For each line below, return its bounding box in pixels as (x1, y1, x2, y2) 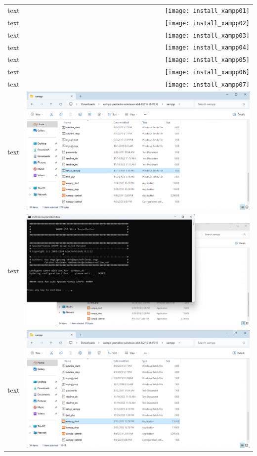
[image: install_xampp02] (165, 19, 250, 27)
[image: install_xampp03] (165, 32, 250, 39)
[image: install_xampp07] (165, 81, 250, 89)
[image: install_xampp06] (165, 69, 250, 76)
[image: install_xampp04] (165, 44, 250, 51)
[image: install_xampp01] (165, 7, 250, 14)
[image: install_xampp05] (165, 56, 250, 64)
